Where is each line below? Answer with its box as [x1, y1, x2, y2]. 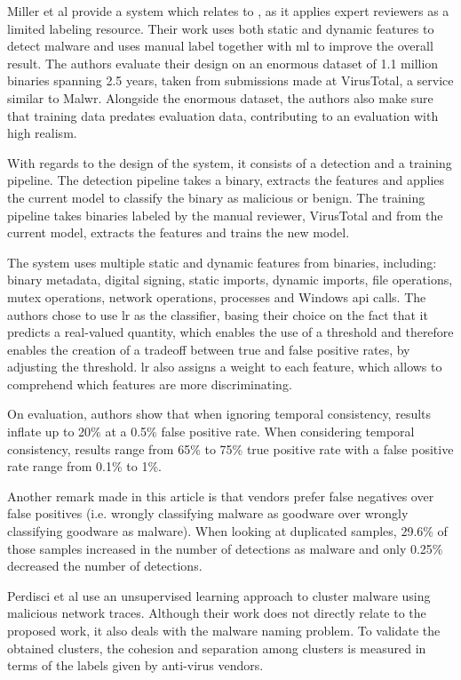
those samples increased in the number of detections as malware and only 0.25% [7, 539, 443, 557]
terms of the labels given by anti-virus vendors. [7, 656, 264, 675]
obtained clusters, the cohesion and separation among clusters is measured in [7, 638, 426, 657]
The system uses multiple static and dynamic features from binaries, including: [7, 252, 437, 271]
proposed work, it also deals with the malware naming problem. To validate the [7, 621, 441, 639]
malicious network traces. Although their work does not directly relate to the [7, 604, 426, 622]
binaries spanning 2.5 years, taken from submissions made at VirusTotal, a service [7, 71, 454, 90]
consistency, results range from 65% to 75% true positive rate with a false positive [7, 439, 454, 458]
